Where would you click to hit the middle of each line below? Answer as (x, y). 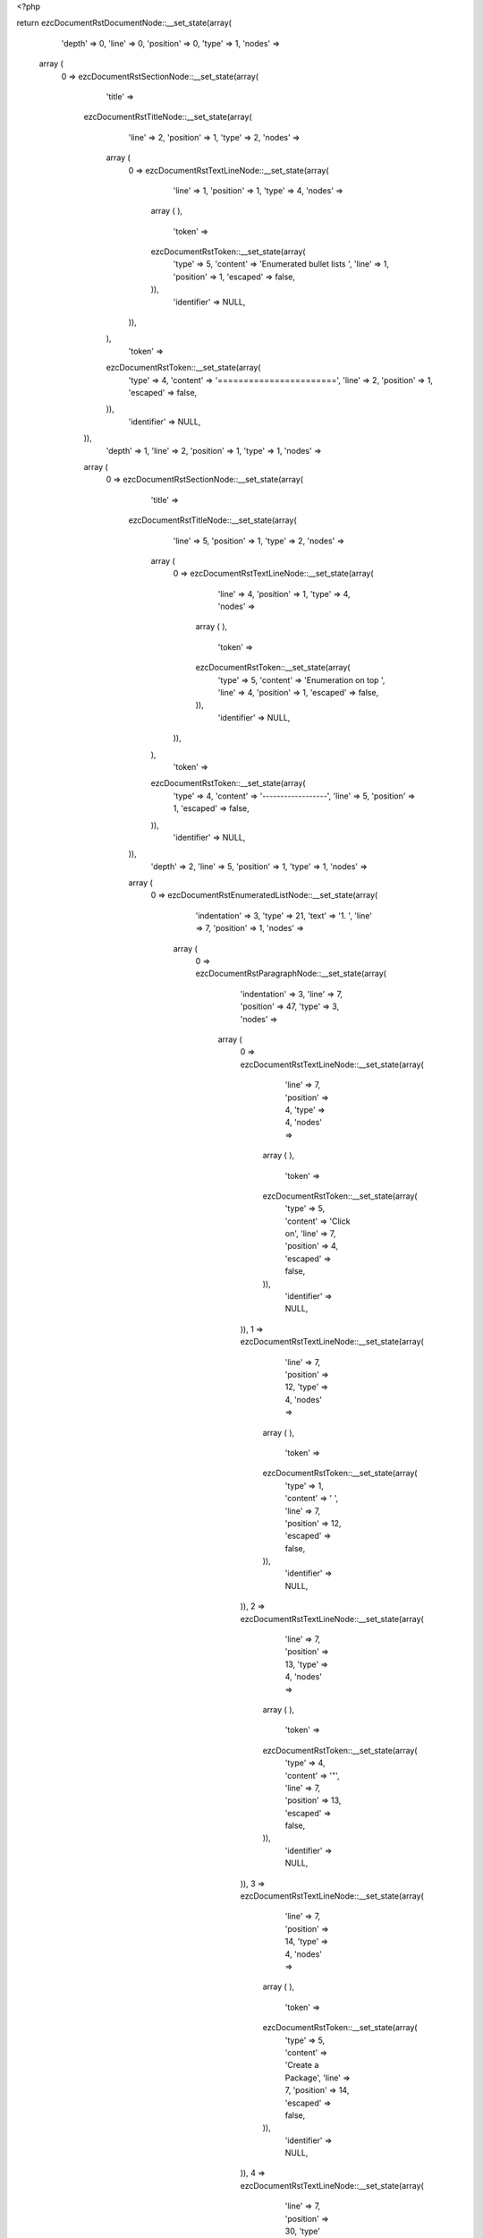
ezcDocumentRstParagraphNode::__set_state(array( (291, 974)
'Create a (302, 2065)
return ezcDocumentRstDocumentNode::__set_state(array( (124, 23)
